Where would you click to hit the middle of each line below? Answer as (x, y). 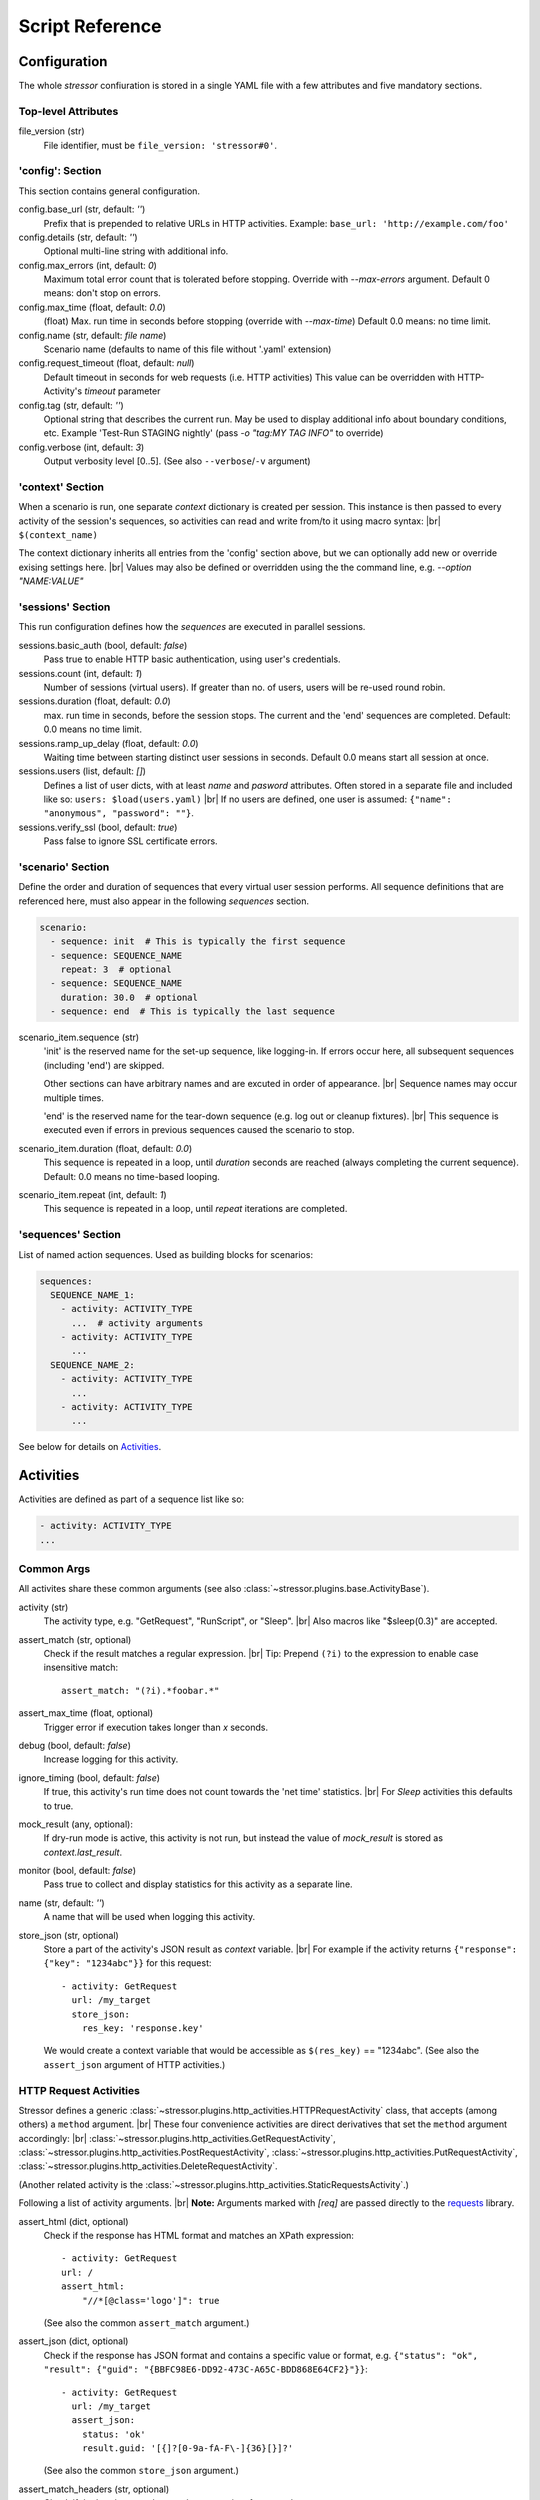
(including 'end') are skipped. (104, 1065)
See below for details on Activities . (90, 1447)
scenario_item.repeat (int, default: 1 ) (92, 1194)
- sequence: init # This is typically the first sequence (198, 941)
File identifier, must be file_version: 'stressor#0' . (160, 145)
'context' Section (61, 487)
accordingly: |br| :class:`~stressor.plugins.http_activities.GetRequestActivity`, (177, 2138)
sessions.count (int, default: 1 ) (80, 673)
